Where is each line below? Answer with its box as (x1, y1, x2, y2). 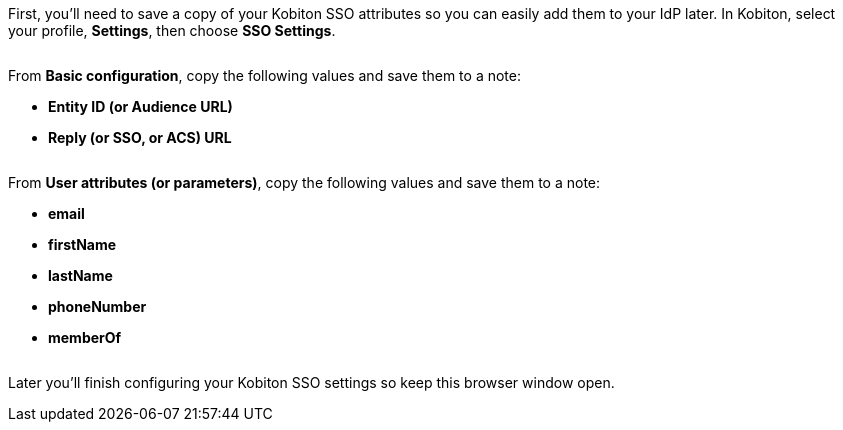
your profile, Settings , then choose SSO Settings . (8, 22, 336, 39)
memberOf (48, 329, 122, 346)
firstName (48, 236, 117, 253)
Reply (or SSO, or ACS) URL (48, 129, 232, 146)
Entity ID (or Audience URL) (48, 98, 233, 115)
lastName (48, 267, 113, 284)
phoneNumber (48, 298, 147, 315)
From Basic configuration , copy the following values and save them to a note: (8, 67, 521, 84)
